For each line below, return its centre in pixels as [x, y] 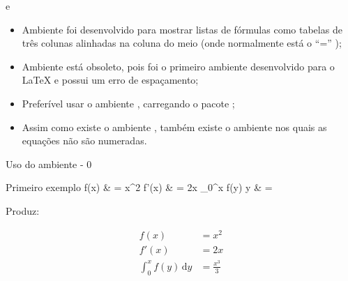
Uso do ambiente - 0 [49, 164]
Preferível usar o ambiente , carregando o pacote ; [128, 103]
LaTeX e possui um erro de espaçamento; [110, 80]
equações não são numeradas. [84, 140]
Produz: [23, 210]
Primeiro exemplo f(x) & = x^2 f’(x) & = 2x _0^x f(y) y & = [139, 187]
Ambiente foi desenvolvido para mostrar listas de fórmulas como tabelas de [182, 29]
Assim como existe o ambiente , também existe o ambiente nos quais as [174, 127]
